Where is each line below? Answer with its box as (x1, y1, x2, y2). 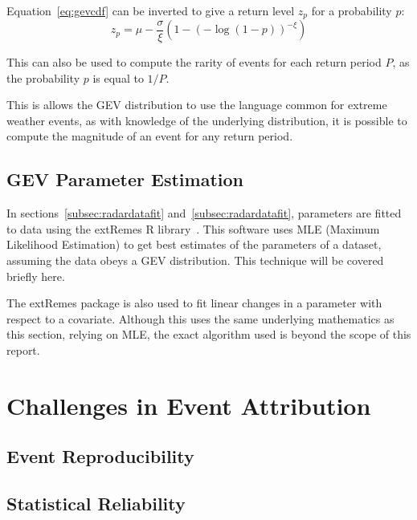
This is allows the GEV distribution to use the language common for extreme (6, 96, 387, 113)
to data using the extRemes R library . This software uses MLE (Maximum (6, 220, 380, 237)
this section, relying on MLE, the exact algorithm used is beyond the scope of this (6, 326, 411, 343)
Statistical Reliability (6, 491, 186, 516)
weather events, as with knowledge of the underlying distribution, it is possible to (6, 112, 407, 128)
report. (6, 341, 40, 358)
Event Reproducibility (6, 444, 194, 469)
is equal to (92, 69, 144, 86)
